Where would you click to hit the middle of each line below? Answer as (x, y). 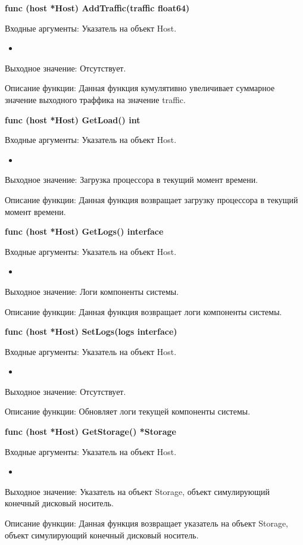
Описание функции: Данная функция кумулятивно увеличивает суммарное (140, 88)
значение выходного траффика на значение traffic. (95, 99)
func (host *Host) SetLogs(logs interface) (91, 331)
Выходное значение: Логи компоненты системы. (92, 291)
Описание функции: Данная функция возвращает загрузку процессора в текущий (151, 199)
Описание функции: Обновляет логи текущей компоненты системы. (128, 411)
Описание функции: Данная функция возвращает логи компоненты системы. (143, 311)
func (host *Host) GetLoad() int (73, 119)
